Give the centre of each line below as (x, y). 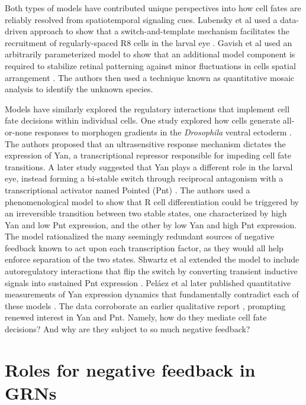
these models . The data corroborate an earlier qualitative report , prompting (145, 305)
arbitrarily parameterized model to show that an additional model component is (150, 54)
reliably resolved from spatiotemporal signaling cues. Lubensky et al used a (141, 19)
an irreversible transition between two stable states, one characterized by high (146, 213)
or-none (18, 132)
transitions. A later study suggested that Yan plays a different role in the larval (149, 166)
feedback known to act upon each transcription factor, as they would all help (144, 247)
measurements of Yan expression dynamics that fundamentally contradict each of (152, 294)
